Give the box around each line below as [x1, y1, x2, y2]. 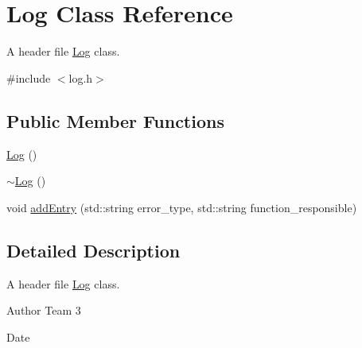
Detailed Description [6, 238, 181, 262]
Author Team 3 [6, 302, 81, 319]
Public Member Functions [6, 108, 224, 133]
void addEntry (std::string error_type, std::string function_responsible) [6, 199, 357, 215]
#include [6, 69, 51, 86]
